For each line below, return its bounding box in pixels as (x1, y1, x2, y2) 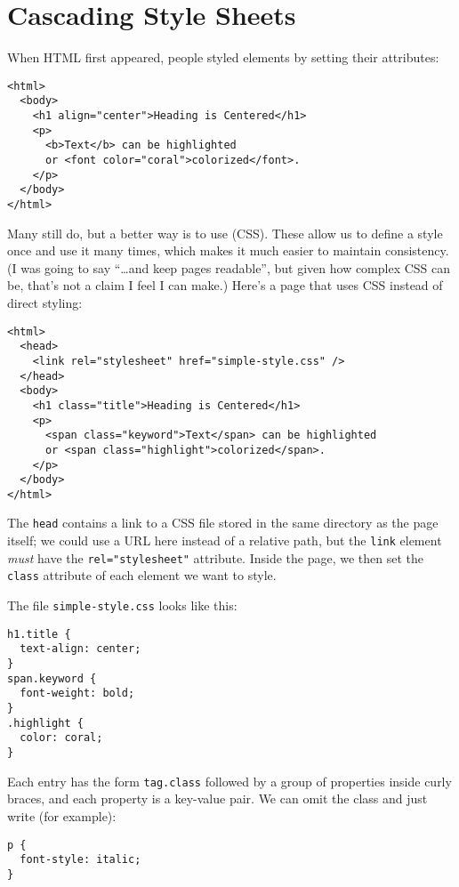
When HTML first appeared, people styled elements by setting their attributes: (7, 48, 439, 67)
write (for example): (7, 806, 117, 825)
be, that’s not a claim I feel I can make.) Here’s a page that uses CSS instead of (7, 276, 443, 294)
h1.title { (7, 627, 71, 641)
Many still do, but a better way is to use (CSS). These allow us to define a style (7, 223, 443, 242)
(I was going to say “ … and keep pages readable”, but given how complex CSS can (7, 258, 451, 277)
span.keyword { (7, 672, 97, 685)
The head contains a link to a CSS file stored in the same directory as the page (7, 513, 439, 532)
